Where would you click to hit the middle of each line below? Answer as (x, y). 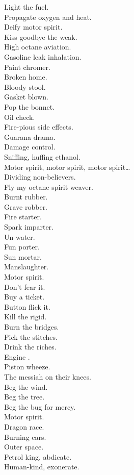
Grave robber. (26, 206)
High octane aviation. (38, 47)
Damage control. (30, 147)
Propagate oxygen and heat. (48, 17)
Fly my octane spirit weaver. (49, 186)
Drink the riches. (30, 347)
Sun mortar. (23, 256)
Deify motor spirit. (33, 27)
